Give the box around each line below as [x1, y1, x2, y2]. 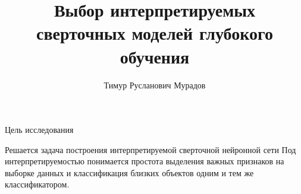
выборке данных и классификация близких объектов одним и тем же [5, 166, 254, 179]
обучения [120, 44, 190, 68]
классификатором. [5, 178, 70, 190]
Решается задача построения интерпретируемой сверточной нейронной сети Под [5, 143, 296, 155]
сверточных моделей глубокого [36, 21, 273, 45]
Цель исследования [5, 123, 74, 136]
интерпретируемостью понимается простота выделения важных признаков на [5, 155, 284, 167]
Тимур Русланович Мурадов [104, 78, 206, 91]
